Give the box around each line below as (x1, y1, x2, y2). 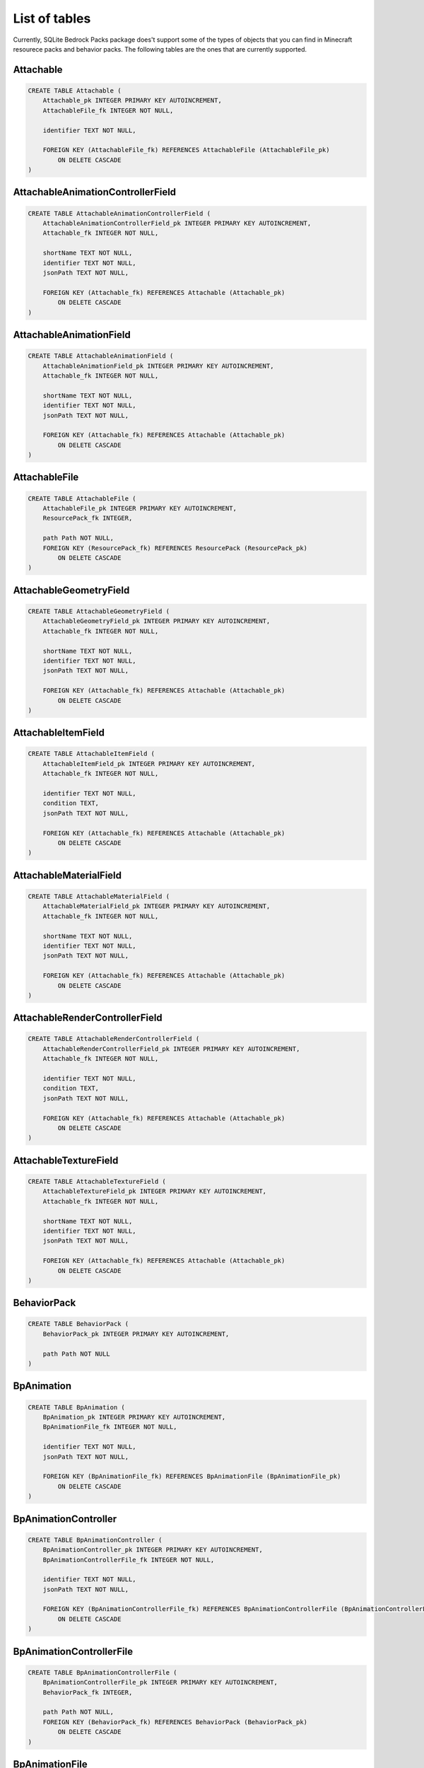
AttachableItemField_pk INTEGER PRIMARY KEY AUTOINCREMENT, (42, 760, 256, 767)
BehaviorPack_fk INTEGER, (42, 1688, 133, 1697)
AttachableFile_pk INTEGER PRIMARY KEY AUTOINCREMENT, (42, 504, 237, 513)
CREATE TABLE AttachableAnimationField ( (28, 352, 174, 360)
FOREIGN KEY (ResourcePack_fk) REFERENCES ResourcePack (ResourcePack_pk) (42, 544, 307, 552)
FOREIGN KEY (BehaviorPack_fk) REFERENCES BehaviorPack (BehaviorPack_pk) (42, 1718, 307, 1726)
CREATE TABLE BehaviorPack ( (28, 1320, 129, 1328)
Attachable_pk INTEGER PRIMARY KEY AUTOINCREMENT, (42, 96, 222, 105)
